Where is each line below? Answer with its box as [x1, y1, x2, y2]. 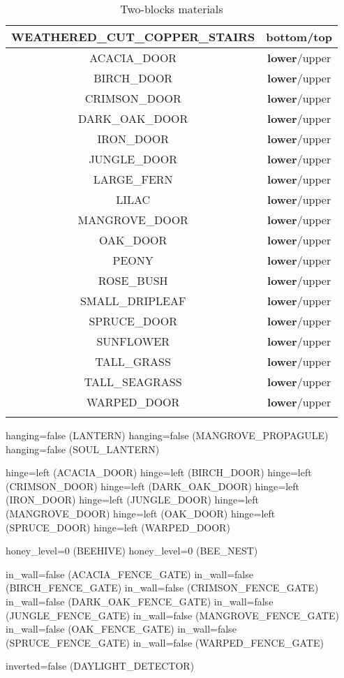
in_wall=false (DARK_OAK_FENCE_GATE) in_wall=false [6, 594, 274, 608]
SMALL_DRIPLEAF [80, 293, 186, 309]
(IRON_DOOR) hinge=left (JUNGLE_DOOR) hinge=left [6, 492, 259, 507]
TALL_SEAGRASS [84, 374, 182, 390]
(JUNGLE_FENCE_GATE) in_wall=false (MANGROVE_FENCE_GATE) [6, 607, 339, 622]
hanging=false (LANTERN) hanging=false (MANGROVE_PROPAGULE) [6, 428, 329, 442]
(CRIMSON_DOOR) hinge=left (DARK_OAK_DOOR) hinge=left [6, 478, 300, 493]
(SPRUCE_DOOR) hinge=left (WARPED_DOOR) [6, 519, 230, 534]
